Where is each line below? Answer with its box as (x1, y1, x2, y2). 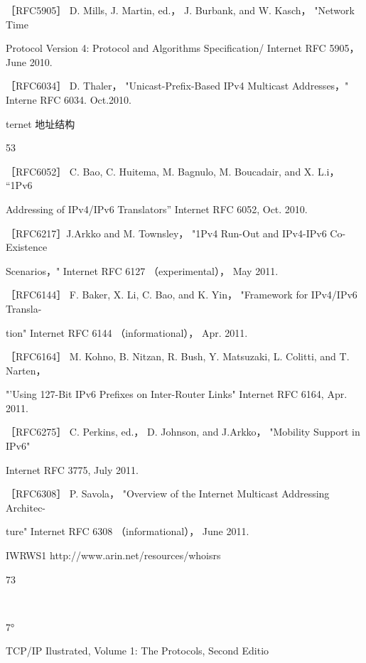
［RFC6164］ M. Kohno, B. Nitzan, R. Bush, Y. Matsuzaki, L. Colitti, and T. (6, 349, 350, 364)
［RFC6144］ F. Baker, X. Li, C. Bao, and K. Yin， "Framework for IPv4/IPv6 (6, 287, 357, 302)
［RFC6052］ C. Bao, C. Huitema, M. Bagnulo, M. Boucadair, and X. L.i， (6, 163, 340, 178)
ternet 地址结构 (6, 116, 75, 131)
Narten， (6, 362, 46, 377)
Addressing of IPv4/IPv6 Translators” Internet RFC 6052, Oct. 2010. (6, 201, 308, 216)
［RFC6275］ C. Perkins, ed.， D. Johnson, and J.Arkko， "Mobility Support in (6, 424, 360, 439)
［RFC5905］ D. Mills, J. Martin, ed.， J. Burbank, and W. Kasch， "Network (6, 3, 355, 17)
